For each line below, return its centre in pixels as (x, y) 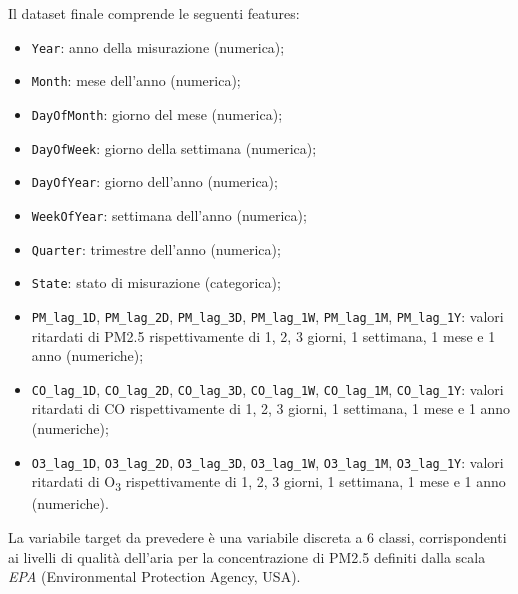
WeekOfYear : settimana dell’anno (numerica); (169, 214)
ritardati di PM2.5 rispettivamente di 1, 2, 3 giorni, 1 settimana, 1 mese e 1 (263, 335)
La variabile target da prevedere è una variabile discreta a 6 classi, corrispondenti (257, 536)
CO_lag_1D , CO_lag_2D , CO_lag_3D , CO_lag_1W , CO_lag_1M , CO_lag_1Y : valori (267, 388)
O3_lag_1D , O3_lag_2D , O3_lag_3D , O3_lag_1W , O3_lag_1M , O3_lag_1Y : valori (267, 461)
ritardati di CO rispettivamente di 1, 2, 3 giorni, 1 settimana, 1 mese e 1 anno (271, 408)
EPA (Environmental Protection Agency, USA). (154, 576)
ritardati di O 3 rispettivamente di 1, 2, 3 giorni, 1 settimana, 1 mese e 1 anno (268, 482)
